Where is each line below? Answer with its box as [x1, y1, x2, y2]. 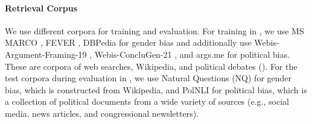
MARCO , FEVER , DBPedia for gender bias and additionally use [5, 36, 252, 49]
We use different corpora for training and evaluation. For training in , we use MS [5, 24, 304, 37]
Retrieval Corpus [5, 1, 78, 14]
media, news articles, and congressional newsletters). [5, 107, 199, 119]
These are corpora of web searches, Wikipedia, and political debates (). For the [5, 60, 298, 72]
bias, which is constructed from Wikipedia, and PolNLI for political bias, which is [5, 83, 307, 96]
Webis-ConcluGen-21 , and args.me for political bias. [94, 48, 290, 60]
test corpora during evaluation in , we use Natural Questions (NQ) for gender [5, 72, 292, 84]
